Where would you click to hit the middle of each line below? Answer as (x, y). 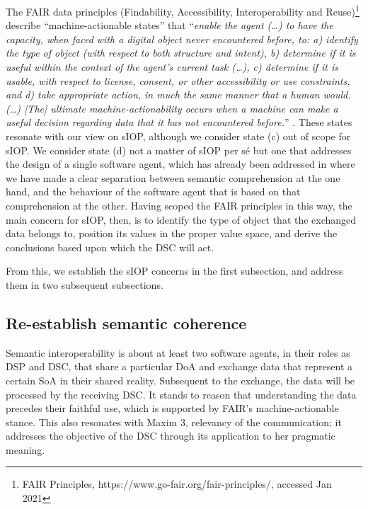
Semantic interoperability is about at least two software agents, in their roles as (178, 352)
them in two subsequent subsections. (85, 284)
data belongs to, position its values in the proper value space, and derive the (172, 233)
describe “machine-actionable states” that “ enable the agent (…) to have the (169, 25)
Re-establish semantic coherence (126, 322)
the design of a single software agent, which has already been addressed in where (180, 164)
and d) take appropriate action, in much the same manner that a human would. (178, 95)
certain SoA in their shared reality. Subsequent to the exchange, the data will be (180, 380)
